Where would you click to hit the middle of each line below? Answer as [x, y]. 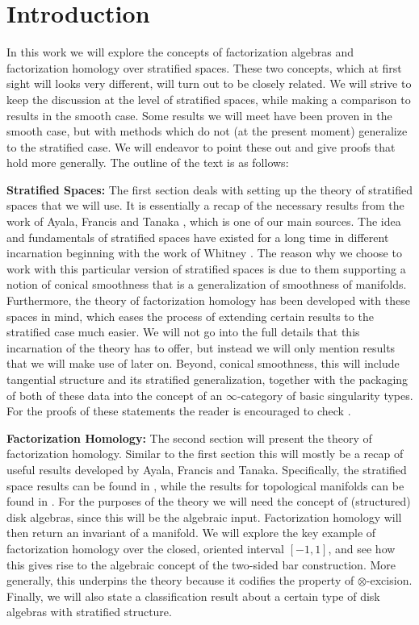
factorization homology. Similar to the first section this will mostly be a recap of [205, 454]
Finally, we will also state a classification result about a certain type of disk [193, 596]
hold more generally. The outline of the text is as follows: [148, 162]
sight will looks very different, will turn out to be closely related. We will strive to [209, 83]
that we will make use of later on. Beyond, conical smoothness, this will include [203, 363]
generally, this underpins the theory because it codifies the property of [180, 580]
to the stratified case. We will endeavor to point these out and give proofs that [201, 146]
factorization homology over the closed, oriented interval [146, 548]
